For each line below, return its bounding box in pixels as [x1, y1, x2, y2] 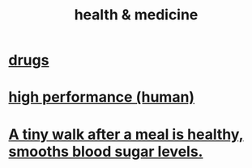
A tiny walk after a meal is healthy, [8, 125, 245, 143]
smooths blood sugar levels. [8, 142, 203, 161]
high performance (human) [8, 88, 195, 107]
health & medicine [74, 6, 199, 24]
